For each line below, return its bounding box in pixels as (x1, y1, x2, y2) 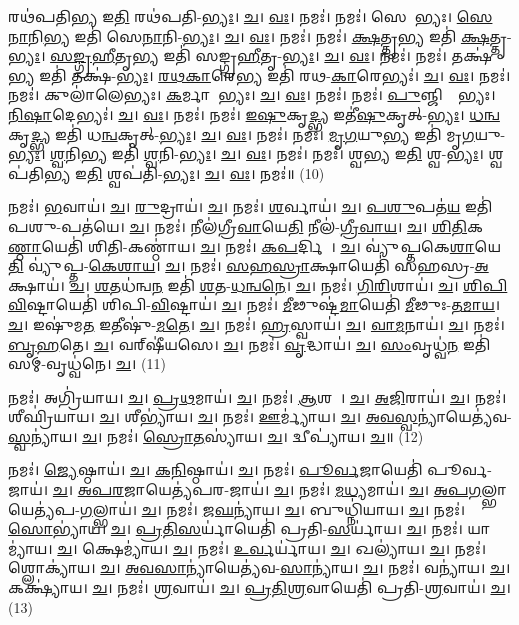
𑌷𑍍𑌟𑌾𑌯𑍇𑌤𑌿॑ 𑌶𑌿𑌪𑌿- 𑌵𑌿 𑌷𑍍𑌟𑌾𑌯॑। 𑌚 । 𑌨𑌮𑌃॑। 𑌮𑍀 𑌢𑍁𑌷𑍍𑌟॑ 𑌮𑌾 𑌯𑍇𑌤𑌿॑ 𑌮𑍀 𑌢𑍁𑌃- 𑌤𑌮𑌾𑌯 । (26, 294, 501, 315)
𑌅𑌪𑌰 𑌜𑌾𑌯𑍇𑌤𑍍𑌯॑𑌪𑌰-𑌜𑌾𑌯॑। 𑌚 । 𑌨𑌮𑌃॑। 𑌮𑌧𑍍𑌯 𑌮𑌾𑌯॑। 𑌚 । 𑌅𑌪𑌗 (77, 479, 482, 500)
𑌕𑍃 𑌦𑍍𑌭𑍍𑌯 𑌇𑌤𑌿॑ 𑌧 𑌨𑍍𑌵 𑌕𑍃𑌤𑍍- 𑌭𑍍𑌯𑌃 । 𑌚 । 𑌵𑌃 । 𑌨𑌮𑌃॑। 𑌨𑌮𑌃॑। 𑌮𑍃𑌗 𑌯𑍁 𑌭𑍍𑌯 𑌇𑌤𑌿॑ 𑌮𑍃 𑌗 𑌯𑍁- (8, 123, 506, 144)
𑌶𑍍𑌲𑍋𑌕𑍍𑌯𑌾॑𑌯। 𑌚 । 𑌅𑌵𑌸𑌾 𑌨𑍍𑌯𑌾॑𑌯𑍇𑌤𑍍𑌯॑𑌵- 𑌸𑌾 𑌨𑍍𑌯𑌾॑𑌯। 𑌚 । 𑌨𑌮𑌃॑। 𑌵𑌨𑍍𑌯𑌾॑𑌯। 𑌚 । (8, 557, 511, 578)
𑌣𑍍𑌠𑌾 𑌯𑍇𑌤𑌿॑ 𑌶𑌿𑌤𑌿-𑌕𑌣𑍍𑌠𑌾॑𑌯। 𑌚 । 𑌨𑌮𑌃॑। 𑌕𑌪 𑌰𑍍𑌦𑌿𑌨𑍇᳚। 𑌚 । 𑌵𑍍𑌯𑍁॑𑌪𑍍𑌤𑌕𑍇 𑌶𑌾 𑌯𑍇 (8, 235, 501, 256)
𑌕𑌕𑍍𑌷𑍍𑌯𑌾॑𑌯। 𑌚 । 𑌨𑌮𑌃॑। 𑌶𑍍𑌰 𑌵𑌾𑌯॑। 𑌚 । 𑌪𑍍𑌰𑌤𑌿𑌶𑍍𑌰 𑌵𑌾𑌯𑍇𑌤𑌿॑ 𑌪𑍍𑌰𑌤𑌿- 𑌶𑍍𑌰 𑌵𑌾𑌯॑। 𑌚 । (8, 577, 511, 598)
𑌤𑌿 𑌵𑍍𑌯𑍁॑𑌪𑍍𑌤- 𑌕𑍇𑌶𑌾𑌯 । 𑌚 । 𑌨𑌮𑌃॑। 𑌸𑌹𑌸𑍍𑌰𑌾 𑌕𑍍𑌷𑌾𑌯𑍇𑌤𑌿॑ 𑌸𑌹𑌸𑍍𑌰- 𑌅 (8, 255, 489, 276)
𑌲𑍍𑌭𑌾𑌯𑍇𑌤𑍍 (481, 479, 507, 500)
